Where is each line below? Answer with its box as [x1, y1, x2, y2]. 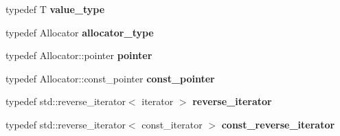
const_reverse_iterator [221, 117, 335, 131]
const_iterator [141, 117, 203, 131]
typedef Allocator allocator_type [5, 25, 154, 39]
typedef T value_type [5, 2, 105, 16]
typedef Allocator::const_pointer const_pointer [5, 71, 215, 85]
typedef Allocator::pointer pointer [5, 48, 152, 63]
